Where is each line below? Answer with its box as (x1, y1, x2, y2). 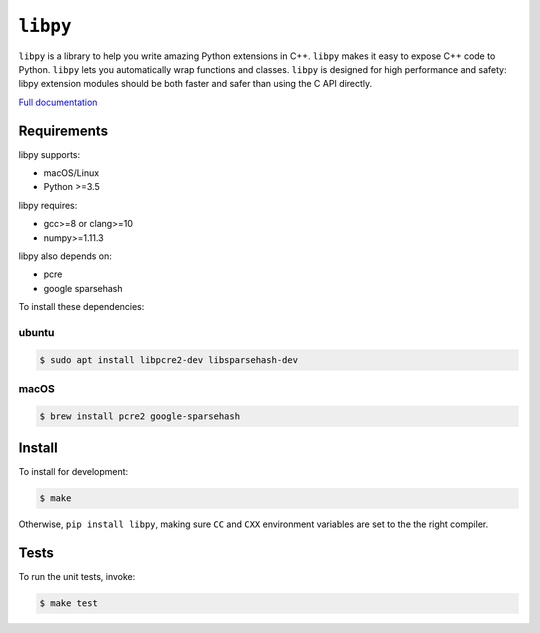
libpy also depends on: (18, 250, 112, 262)
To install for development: (18, 466, 129, 478)
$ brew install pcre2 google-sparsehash (39, 410, 240, 422)
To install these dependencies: (18, 301, 145, 313)
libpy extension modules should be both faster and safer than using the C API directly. (18, 78, 373, 90)
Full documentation (18, 96, 98, 108)
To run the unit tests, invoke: (18, 571, 136, 583)
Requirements (18, 122, 109, 139)
